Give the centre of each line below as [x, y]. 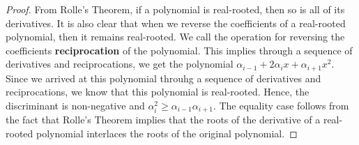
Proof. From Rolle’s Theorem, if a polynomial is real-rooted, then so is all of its [175, 9]
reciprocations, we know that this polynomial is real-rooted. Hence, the [158, 92]
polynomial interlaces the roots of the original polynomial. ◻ [167, 133]
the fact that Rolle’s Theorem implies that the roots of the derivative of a [163, 120]
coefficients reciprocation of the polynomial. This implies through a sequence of [179, 50]
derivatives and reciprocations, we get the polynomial [120, 64]
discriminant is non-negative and [75, 106]
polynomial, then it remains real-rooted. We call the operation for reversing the [175, 37]
